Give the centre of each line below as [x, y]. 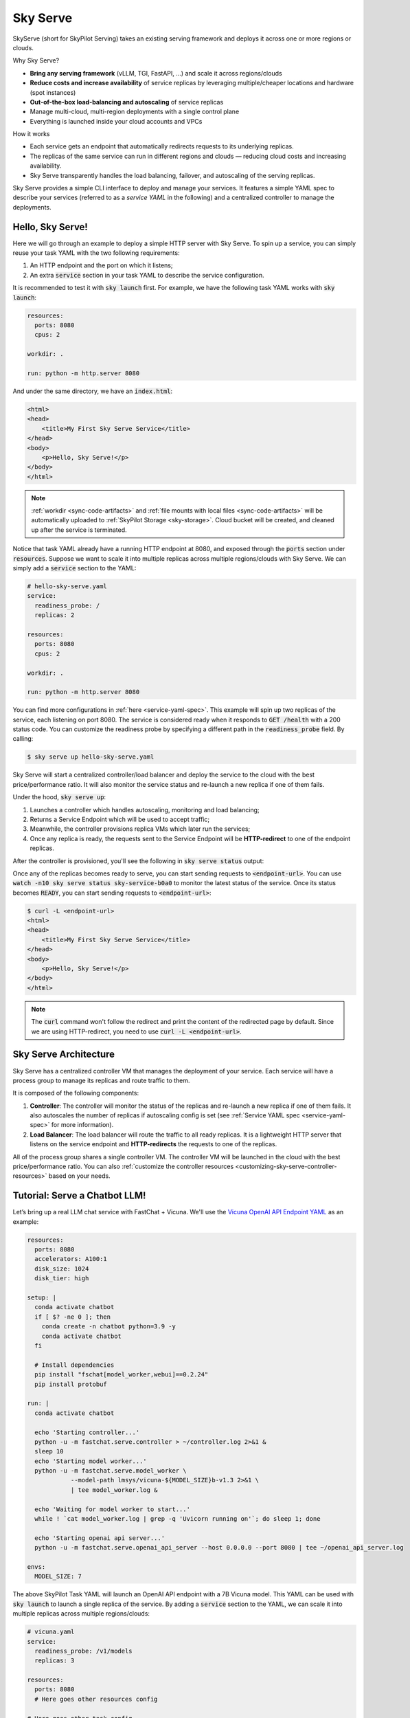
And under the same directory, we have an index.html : [93, 391]
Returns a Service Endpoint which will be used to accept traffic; [120, 819]
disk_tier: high [62, 1279]
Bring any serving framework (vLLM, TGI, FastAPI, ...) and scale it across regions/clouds [156, 73]
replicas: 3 [55, 1661]
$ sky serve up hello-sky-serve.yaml [91, 757]
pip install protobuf [71, 1384]
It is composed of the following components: [76, 1093]
